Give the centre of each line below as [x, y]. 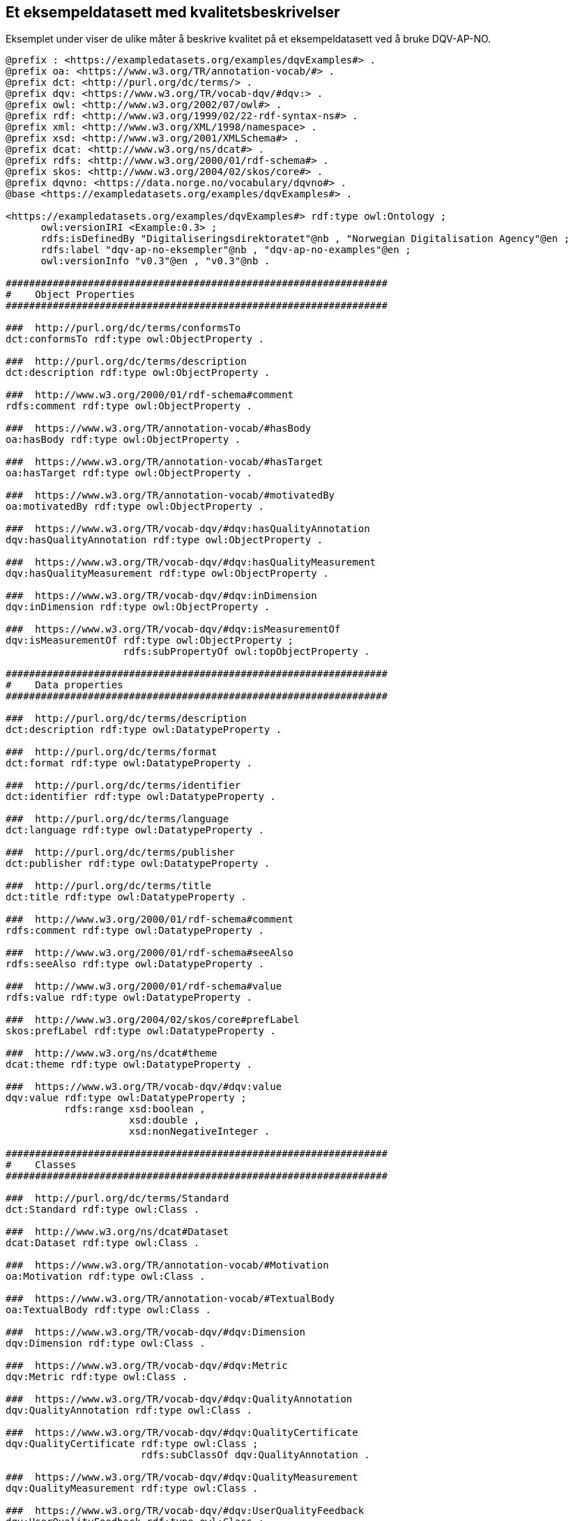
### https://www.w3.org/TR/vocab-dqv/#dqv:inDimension [161, 596]
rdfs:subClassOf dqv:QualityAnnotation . [255, 1455]
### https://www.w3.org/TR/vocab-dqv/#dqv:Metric [147, 1366]
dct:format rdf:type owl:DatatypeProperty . [129, 763]
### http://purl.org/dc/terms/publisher [120, 853]
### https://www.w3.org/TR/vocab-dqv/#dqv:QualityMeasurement [182, 1477]
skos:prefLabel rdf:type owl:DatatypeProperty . [141, 1031]
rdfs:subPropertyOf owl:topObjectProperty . [246, 652]
